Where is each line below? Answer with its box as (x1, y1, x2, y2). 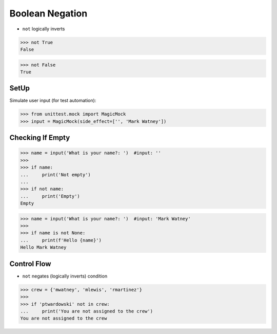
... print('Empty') (20, 193, 81, 199)
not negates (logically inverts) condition (22, 273, 108, 279)
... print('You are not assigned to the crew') (20, 308, 153, 314)
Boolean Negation (9, 8, 88, 19)
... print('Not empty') (20, 172, 91, 177)
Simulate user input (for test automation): (9, 98, 96, 104)
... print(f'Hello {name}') (20, 237, 102, 243)
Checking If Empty (9, 134, 70, 142)
